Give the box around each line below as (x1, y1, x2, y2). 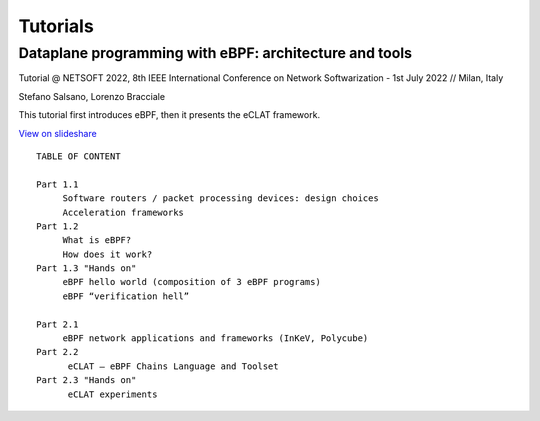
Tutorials (18, 15, 94, 37)
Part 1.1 (36, 178, 79, 190)
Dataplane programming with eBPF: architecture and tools (18, 44, 413, 62)
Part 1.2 (36, 220, 79, 232)
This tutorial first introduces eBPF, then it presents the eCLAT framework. (18, 109, 320, 121)
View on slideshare (18, 127, 97, 139)
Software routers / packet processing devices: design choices (62, 193, 379, 204)
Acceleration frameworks (62, 206, 185, 218)
